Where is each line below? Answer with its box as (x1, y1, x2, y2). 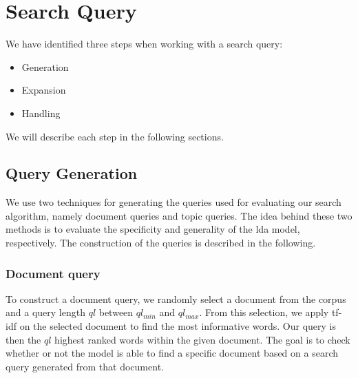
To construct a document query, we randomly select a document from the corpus (6, 291, 346, 306)
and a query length (6, 305, 85, 319)
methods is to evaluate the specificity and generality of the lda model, (6, 222, 300, 236)
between (98, 305, 134, 319)
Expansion (21, 83, 66, 97)
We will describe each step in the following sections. (6, 129, 224, 143)
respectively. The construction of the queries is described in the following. (6, 235, 316, 250)
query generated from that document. (6, 359, 164, 373)
